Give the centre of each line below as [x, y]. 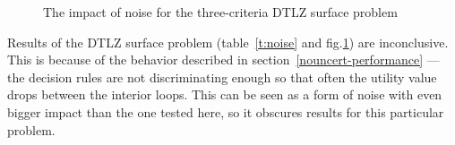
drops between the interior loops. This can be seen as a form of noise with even [225, 94]
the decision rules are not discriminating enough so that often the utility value [222, 77]
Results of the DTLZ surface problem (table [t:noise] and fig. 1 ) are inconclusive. [228, 42]
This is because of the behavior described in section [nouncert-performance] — [223, 60]
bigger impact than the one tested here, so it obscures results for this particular [226, 111]
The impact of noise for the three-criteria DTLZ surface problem [220, 12]
